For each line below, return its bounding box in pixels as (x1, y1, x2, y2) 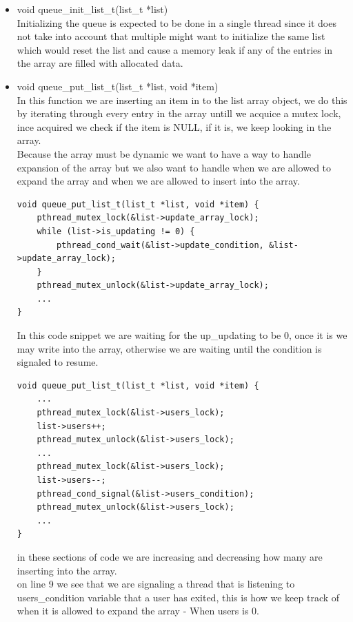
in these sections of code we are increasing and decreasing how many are (17, 549, 323, 563)
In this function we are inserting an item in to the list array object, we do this (17, 92, 347, 107)
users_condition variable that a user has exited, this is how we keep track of (17, 590, 340, 604)
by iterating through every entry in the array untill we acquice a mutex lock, (17, 106, 341, 121)
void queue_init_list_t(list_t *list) (17, 2, 168, 16)
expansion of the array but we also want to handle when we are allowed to (17, 160, 332, 174)
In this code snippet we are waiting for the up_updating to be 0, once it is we (17, 328, 347, 342)
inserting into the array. (17, 563, 117, 577)
